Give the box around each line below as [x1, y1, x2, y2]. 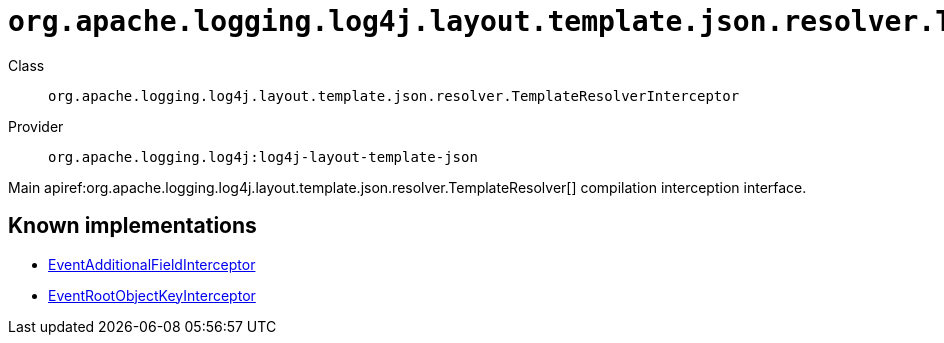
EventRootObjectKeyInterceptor [48, 286, 256, 304]
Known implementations [8, 213, 257, 239]
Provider [8, 117, 64, 135]
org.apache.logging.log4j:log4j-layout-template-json [48, 148, 478, 165]
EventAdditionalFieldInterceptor [48, 255, 256, 273]
